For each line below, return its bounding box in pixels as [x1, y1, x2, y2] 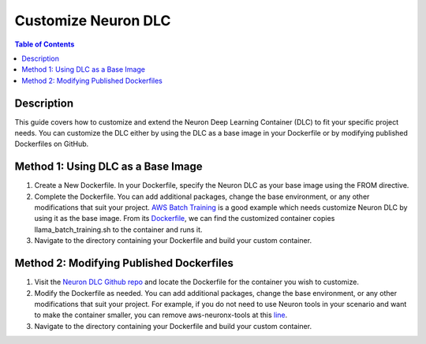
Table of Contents [14, 39, 75, 49]
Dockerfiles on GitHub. [14, 139, 89, 149]
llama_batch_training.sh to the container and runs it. [34, 225, 203, 234]
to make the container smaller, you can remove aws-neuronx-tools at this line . [34, 310, 288, 320]
